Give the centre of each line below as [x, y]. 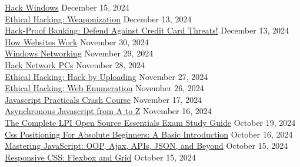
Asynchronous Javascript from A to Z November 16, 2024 [108, 111]
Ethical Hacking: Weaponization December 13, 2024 [98, 19]
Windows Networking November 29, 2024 [79, 53]
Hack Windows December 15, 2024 [67, 7]
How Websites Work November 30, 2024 [77, 41]
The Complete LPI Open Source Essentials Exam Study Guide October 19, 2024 [150, 122]
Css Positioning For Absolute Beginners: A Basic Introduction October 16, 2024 [149, 134]
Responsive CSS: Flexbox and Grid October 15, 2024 [100, 157]
